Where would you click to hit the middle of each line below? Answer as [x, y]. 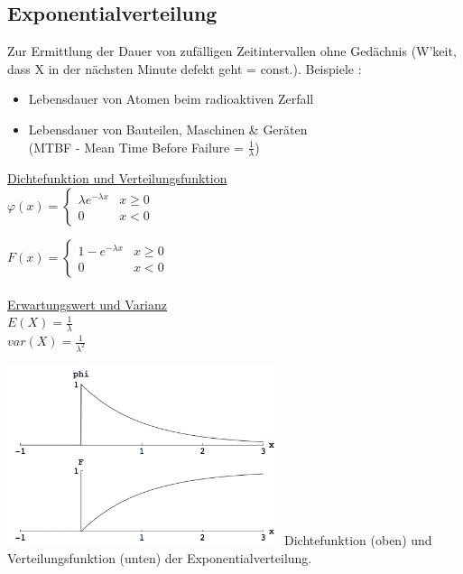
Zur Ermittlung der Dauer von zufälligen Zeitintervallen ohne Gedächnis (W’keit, [232, 51]
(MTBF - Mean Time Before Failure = [136, 147]
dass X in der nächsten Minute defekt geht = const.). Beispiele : [185, 68]
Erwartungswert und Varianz [88, 304]
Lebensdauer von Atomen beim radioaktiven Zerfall [171, 99]
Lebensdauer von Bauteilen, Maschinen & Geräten [168, 129]
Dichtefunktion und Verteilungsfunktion [117, 178]
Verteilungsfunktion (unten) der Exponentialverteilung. [160, 557]
